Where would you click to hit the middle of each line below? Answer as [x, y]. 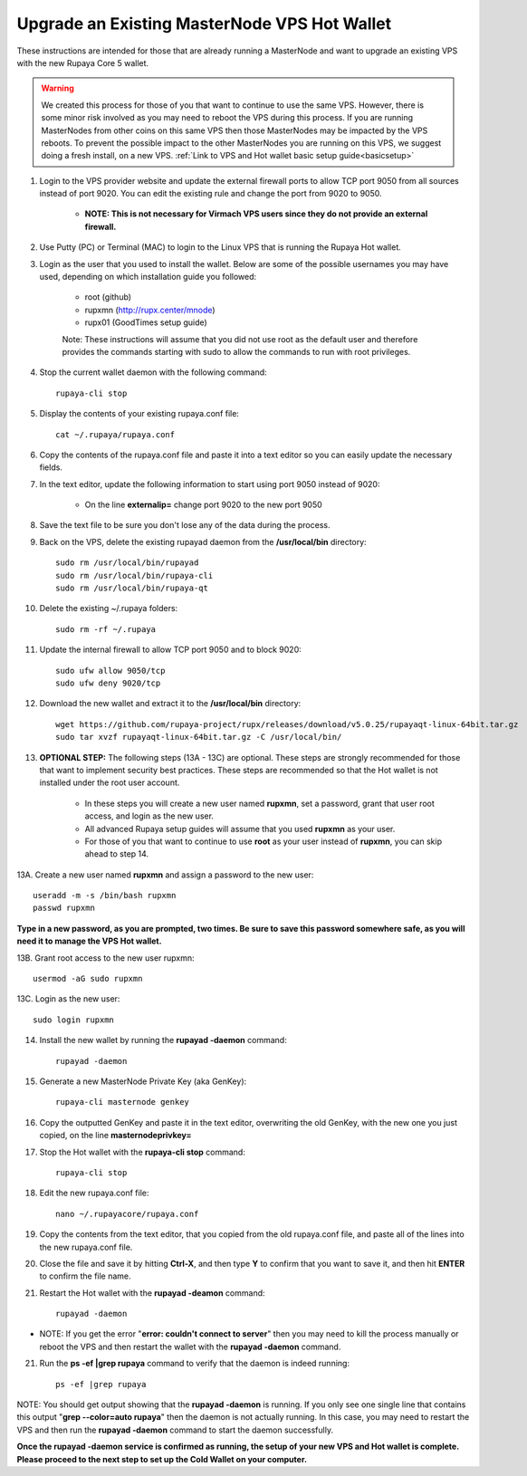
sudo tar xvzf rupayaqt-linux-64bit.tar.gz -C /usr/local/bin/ [199, 737]
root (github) [108, 297]
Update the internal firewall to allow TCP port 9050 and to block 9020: [171, 650]
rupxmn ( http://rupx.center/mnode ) [150, 310]
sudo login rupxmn [74, 1020]
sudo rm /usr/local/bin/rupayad [127, 563]
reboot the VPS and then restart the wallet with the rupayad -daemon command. [190, 1347]
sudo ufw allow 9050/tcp [110, 671]
